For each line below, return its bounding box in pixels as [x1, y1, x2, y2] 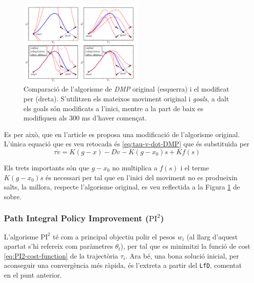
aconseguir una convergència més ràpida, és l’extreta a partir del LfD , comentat [4, 260, 242, 270]
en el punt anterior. [4, 270, 62, 280]
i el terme [180, 163, 209, 173]
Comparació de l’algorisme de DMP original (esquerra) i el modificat [23, 84, 230, 94]
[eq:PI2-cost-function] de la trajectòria [4, 250, 118, 260]
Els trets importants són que [4, 163, 90, 173]
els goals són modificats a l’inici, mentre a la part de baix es [23, 103, 204, 113]
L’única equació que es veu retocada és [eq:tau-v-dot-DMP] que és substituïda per [4, 139, 250, 149]
